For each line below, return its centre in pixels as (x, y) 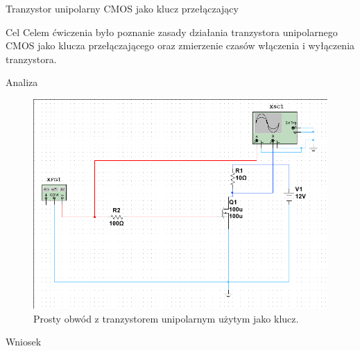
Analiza (22, 82)
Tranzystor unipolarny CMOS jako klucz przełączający (122, 8)
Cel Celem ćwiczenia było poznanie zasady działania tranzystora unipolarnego (172, 32)
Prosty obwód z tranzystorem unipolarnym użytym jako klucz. (166, 318)
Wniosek (24, 342)
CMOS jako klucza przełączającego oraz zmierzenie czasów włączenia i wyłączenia (180, 45)
